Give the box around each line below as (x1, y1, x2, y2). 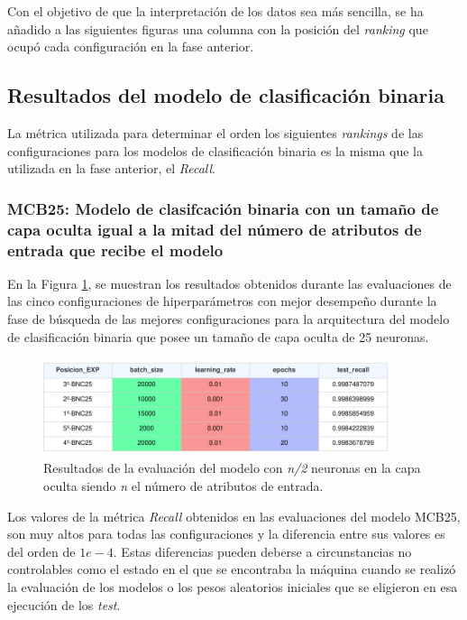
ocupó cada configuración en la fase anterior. (7, 37, 254, 56)
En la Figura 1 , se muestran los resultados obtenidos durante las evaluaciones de (7, 273, 452, 292)
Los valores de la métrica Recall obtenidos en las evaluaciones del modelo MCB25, (7, 506, 461, 525)
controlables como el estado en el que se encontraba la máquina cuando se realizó (7, 560, 456, 578)
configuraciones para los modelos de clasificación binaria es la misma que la (7, 141, 423, 160)
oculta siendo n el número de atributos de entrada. (43, 477, 324, 495)
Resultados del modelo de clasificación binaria (7, 81, 444, 109)
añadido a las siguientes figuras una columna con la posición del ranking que (7, 19, 428, 38)
